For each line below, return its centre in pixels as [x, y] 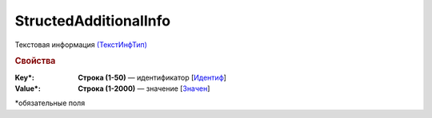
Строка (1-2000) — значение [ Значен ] [144, 88]
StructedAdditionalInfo [93, 21]
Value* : [28, 88]
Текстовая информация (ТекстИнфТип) [81, 45]
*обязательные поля [50, 103]
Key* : [25, 77]
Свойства [35, 61]
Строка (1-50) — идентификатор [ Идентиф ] [152, 77]
